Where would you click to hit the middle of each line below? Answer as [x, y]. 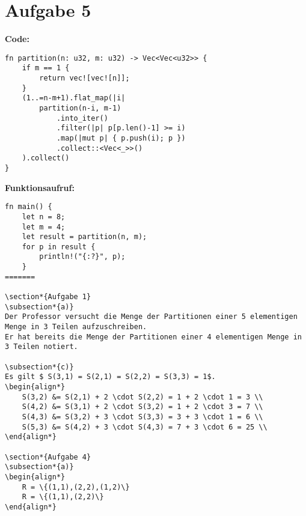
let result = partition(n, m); [84, 237]
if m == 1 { [46, 68]
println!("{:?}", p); [82, 257]
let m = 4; [44, 227]
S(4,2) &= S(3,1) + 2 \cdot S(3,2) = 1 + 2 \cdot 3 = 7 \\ [142, 407]
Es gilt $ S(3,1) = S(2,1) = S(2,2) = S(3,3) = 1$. [110, 377]
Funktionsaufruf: [40, 187]
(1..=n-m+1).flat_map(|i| [74, 98]
